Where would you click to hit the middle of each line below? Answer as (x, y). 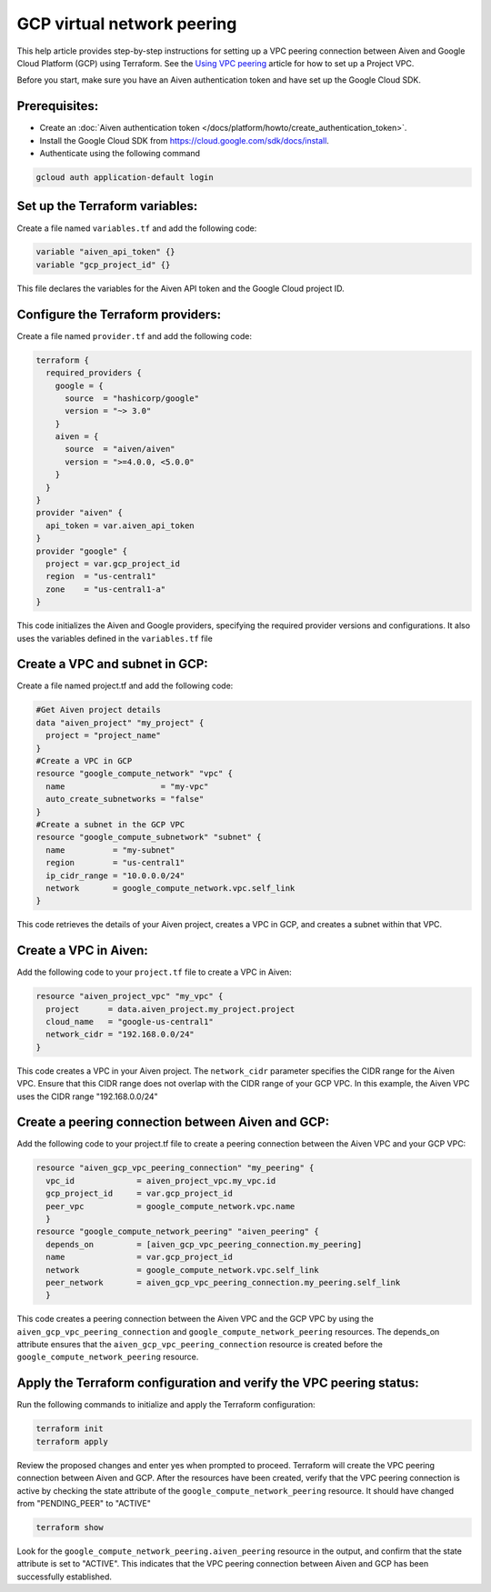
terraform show (70, 1527)
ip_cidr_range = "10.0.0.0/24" (115, 876)
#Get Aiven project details (98, 710)
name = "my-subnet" (111, 850)
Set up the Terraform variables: (107, 206)
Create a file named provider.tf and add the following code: (134, 335)
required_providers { (94, 373)
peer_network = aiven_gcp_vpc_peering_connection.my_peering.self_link (223, 1282)
